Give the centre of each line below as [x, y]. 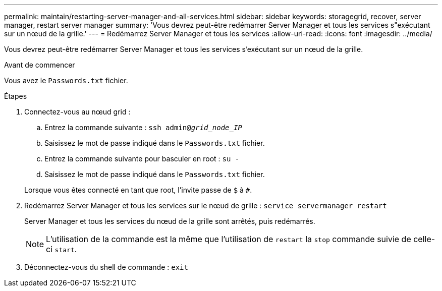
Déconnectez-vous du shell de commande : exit [106, 267]
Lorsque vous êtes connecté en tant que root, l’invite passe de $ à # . [138, 190]
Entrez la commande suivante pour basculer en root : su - [142, 159]
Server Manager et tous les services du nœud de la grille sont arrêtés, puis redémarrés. [170, 221]
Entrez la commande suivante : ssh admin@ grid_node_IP [143, 127]
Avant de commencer [40, 65]
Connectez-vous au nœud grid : [77, 112]
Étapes [16, 96]
